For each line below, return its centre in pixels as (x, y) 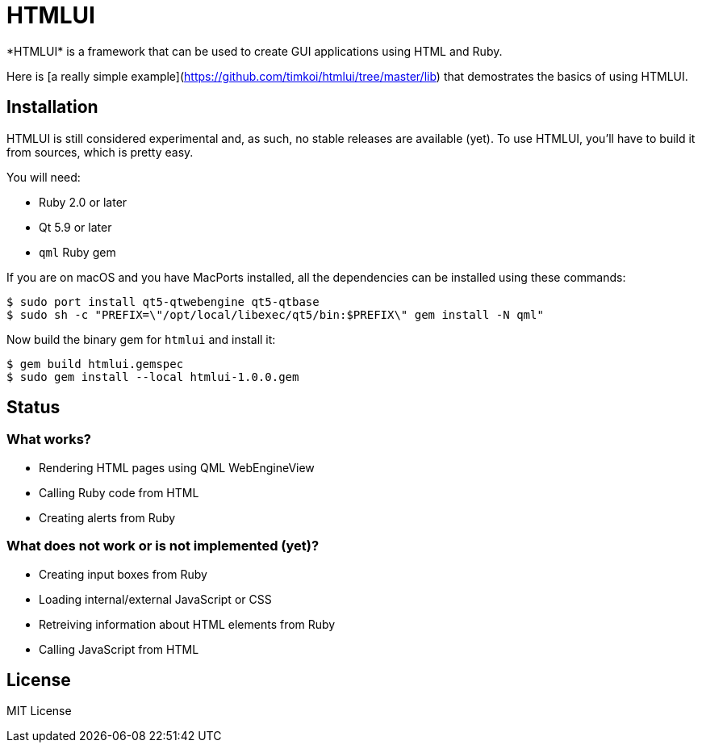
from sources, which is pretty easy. (100, 152)
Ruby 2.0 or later (83, 202)
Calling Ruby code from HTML (119, 492)
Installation (52, 107)
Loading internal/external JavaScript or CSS (155, 599)
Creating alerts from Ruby (107, 517)
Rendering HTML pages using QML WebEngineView (177, 467)
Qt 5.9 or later (75, 227)
